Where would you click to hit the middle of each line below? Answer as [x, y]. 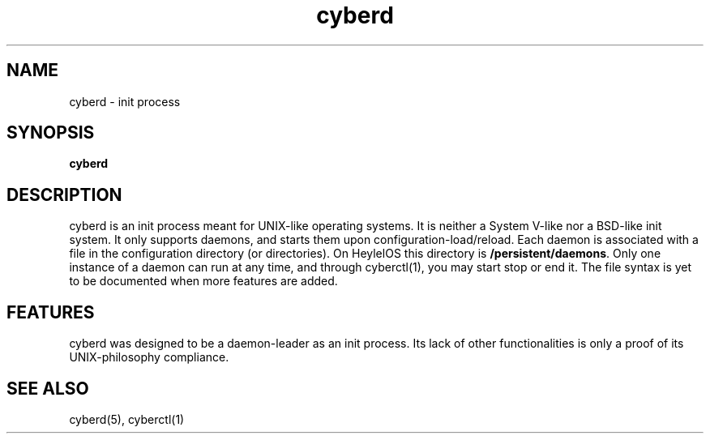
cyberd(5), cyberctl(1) [127, 419]
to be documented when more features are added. [203, 281]
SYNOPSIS [51, 133]
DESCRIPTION [64, 194]
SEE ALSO [48, 388]
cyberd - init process [125, 101]
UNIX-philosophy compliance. [149, 357]
